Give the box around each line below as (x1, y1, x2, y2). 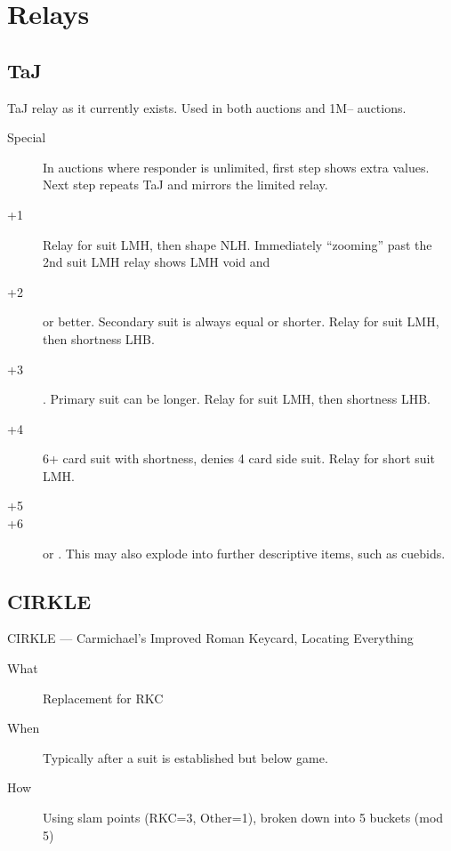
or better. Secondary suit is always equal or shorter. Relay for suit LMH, (43, 312, 439, 331)
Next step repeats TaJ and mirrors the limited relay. (43, 175, 328, 194)
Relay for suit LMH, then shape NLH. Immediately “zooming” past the (43, 235, 432, 253)
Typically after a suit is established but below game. (43, 748, 328, 767)
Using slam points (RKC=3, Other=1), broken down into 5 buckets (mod (43, 808, 444, 827)
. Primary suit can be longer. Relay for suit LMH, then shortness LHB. (43, 389, 431, 408)
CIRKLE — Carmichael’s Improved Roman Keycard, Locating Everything (7, 629, 414, 647)
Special (7, 128, 46, 147)
